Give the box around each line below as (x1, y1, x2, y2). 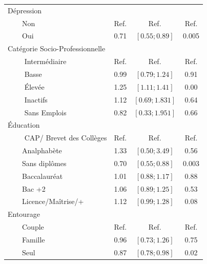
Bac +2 (22, 183, 46, 194)
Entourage (8, 209, 40, 219)
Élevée (24, 81, 45, 92)
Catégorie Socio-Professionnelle (8, 43, 106, 54)
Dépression (8, 5, 42, 15)
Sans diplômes (22, 157, 67, 168)
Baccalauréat (22, 170, 63, 181)
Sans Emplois (24, 107, 67, 117)
